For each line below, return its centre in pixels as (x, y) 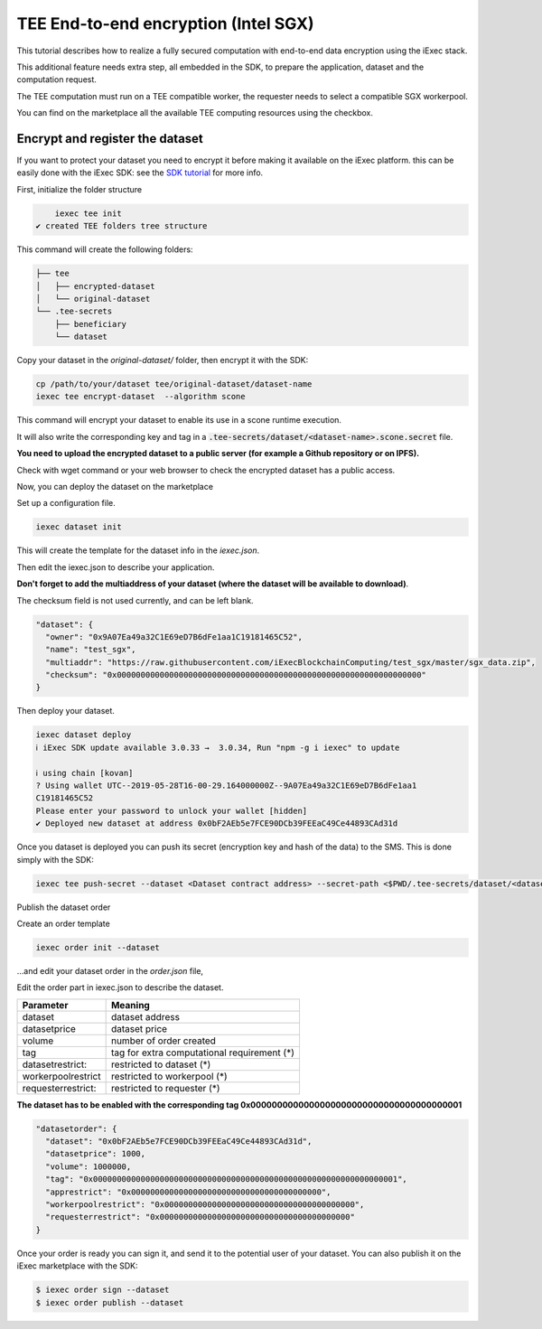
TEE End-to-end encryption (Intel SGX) (166, 23)
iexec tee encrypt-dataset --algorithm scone (140, 397)
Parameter (45, 1005)
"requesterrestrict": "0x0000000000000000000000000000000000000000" (201, 1217)
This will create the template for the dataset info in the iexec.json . (138, 550)
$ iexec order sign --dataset (103, 1290)
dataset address (145, 1016)
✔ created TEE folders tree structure (121, 226)
